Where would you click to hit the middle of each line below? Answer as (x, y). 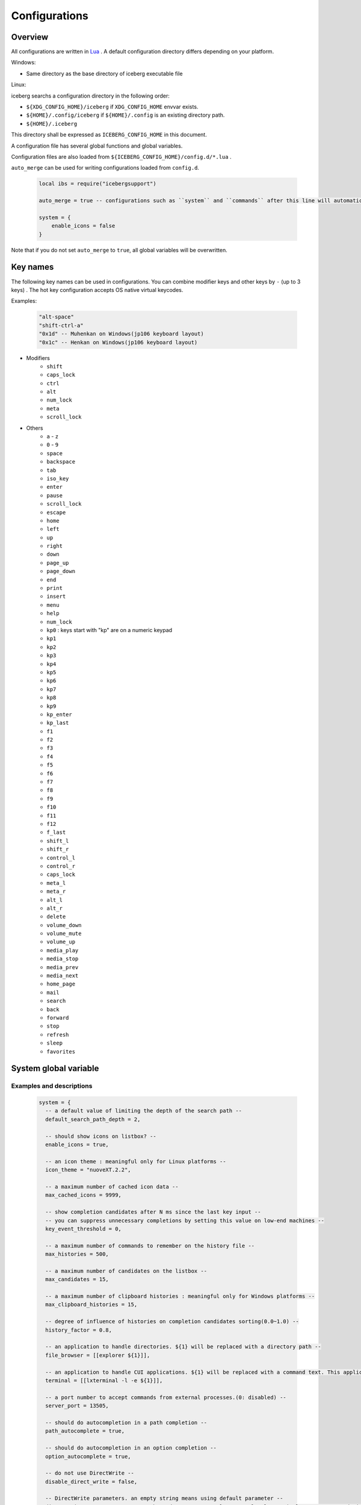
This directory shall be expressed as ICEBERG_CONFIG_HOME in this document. (109, 135)
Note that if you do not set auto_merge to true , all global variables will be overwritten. (119, 250)
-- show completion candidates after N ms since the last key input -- (153, 1212)
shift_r (58, 849)
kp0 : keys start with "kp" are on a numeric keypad (110, 630)
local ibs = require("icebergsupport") (97, 184)
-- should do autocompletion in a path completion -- (126, 1423)
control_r (61, 866)
